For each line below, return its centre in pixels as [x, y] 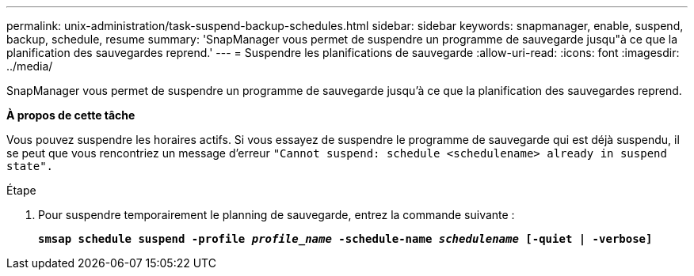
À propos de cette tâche [71, 115]
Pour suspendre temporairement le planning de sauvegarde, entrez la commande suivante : [276, 215]
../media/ [30, 66]
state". [30, 166]
